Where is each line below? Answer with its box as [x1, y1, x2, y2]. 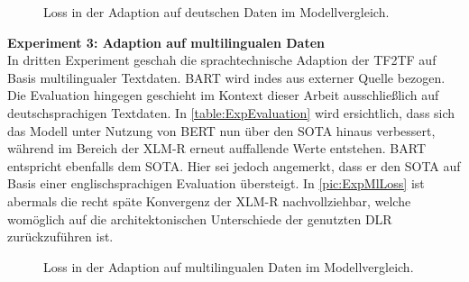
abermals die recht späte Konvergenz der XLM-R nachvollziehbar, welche [7, 191, 411, 210]
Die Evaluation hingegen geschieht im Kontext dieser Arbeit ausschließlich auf [7, 86, 439, 105]
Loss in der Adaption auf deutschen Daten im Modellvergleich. [43, 3, 390, 21]
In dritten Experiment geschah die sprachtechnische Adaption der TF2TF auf [7, 50, 437, 69]
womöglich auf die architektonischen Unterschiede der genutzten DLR [7, 209, 392, 228]
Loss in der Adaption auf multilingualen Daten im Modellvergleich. [43, 257, 414, 276]
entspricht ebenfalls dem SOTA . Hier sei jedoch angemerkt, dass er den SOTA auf [7, 156, 461, 175]
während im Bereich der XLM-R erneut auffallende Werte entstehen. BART [7, 139, 427, 158]
